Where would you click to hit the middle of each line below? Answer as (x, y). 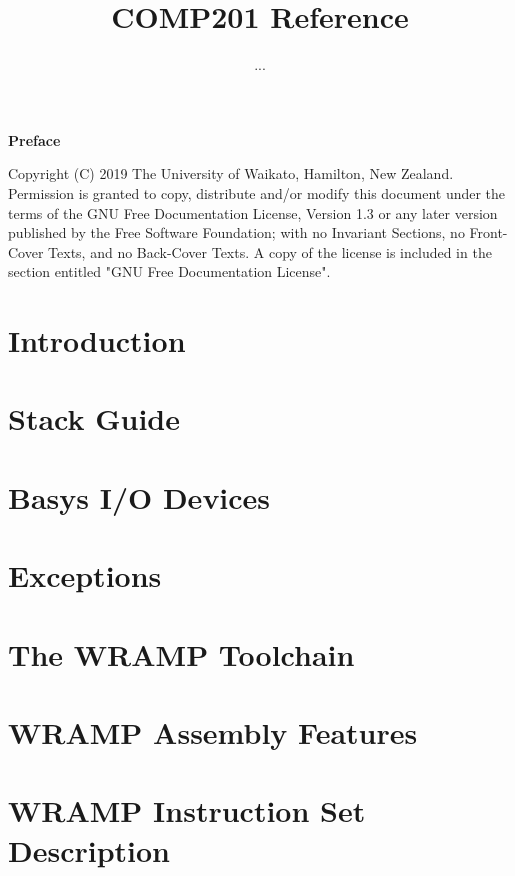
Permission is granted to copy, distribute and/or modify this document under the (257, 192)
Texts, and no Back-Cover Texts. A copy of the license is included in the (270, 251)
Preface (34, 139)
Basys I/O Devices (139, 496)
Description (89, 849)
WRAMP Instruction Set (187, 810)
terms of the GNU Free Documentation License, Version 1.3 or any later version (253, 212)
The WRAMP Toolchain (181, 653)
